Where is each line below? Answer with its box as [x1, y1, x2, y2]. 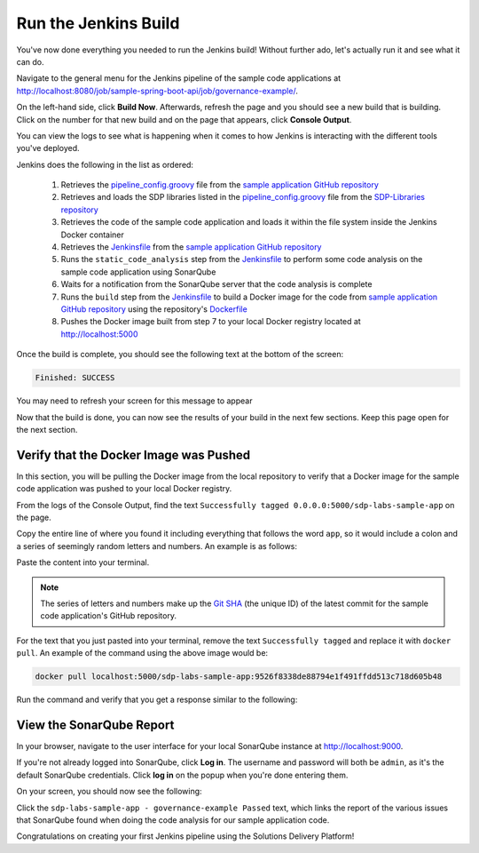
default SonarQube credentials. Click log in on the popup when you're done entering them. [16, 769, 349, 780]
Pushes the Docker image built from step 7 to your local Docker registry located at [60, 316, 361, 327]
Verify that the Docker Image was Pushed [16, 447, 251, 462]
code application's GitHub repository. [40, 610, 177, 621]
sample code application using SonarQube [60, 267, 216, 277]
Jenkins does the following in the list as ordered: [16, 159, 194, 170]
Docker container [60, 229, 124, 240]
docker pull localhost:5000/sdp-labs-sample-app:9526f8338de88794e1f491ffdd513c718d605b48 [35, 672, 443, 682]
